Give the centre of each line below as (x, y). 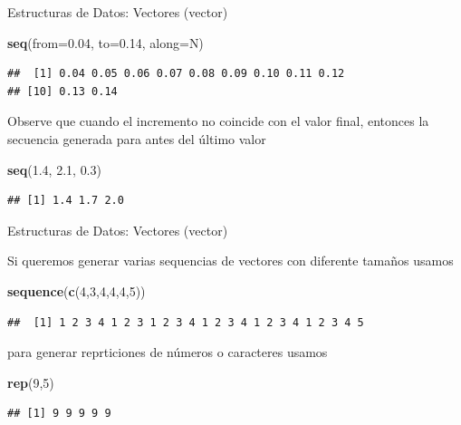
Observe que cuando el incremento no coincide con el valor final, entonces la (218, 121)
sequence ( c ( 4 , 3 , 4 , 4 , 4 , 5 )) (77, 290)
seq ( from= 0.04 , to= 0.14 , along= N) (106, 42)
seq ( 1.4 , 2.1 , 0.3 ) (54, 169)
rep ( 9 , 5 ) (31, 382)
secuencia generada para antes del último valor (137, 138)
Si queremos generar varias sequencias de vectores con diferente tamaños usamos (230, 261)
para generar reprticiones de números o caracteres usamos (168, 352)
